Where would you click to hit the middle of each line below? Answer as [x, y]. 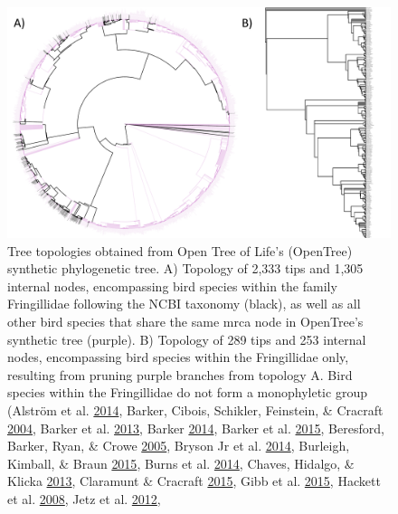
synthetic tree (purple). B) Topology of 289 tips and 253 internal [187, 339]
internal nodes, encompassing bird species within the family [172, 286]
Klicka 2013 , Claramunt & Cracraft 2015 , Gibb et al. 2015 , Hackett [194, 481]
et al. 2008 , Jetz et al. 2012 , [84, 498]
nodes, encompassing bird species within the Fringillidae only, [178, 357]
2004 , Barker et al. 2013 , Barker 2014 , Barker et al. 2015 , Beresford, [196, 428]
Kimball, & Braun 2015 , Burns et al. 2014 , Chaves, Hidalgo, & [181, 463]
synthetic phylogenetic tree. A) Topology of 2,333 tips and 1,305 [185, 268]
